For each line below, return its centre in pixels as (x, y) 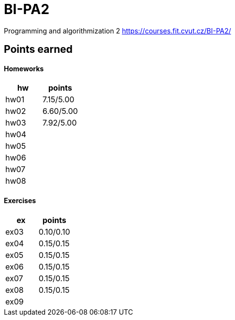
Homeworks (24, 68)
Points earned (38, 49)
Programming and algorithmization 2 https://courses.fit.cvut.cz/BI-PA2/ (117, 31)
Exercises (20, 200)
